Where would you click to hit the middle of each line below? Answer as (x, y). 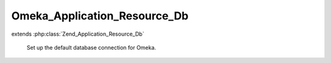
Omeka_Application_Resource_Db (100, 16)
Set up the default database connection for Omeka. (91, 47)
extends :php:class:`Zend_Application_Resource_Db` (78, 34)
